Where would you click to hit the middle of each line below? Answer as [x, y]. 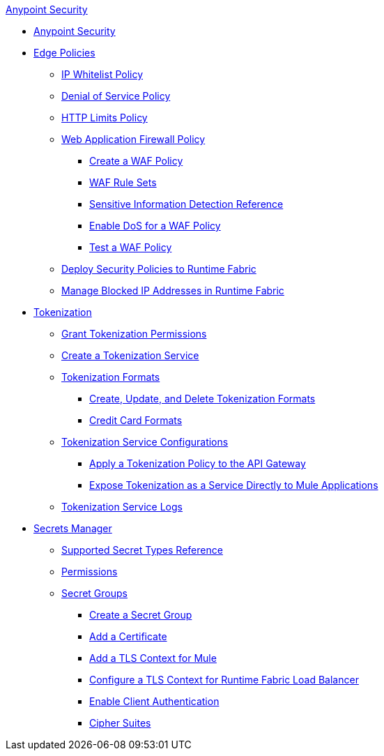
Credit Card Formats [136, 420]
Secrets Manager [73, 528]
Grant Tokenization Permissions [134, 334]
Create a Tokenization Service [130, 355]
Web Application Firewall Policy [133, 139]
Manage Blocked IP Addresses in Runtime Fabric [173, 290]
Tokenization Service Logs [122, 507]
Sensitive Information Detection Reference [186, 204]
